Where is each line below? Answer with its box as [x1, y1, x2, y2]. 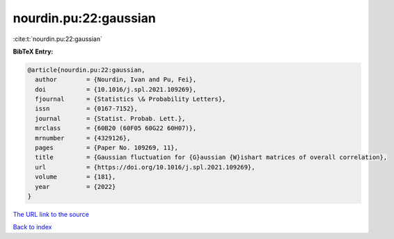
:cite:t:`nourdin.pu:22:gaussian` [13, 35, 102, 43]
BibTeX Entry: [13, 47, 54, 56]
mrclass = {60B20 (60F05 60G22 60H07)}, [35, 124, 197, 132]
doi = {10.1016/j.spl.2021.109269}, [35, 85, 197, 93]
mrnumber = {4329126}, [35, 134, 131, 142]
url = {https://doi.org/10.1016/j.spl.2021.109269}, [35, 163, 255, 171]
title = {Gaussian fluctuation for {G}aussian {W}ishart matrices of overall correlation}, [35, 154, 388, 161]
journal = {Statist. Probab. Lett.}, [35, 115, 186, 122]
